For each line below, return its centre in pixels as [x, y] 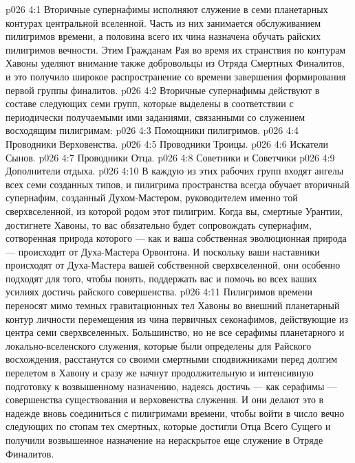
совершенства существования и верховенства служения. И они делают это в [165, 399]
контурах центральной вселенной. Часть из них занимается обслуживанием [163, 22]
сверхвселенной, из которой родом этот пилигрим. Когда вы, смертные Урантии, [174, 211]
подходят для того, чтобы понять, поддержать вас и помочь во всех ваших [161, 278]
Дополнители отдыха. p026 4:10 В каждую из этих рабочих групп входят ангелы [175, 171]
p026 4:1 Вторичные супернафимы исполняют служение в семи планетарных [167, 9]
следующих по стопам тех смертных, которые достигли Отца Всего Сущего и [168, 426]
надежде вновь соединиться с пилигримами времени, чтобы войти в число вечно [175, 413]
